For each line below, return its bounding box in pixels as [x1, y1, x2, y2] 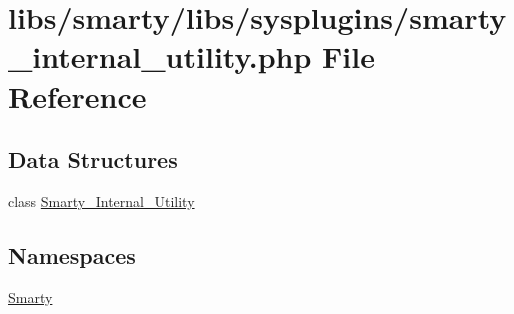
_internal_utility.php [8, 36, 312, 77]
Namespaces [8, 239, 136, 270]
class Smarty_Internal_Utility [8, 190, 195, 211]
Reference [8, 75, 147, 116]
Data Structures [8, 144, 178, 175]
